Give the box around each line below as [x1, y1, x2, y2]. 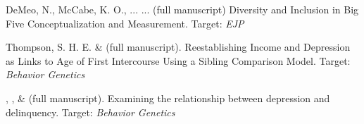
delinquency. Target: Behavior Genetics [6, 104, 175, 119]
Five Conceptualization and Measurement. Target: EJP [6, 15, 244, 30]
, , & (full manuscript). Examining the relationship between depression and [6, 90, 330, 105]
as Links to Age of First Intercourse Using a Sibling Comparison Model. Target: [6, 53, 351, 68]
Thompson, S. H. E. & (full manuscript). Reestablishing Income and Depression [6, 39, 351, 54]
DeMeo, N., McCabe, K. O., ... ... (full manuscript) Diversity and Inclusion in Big [6, 2, 359, 16]
